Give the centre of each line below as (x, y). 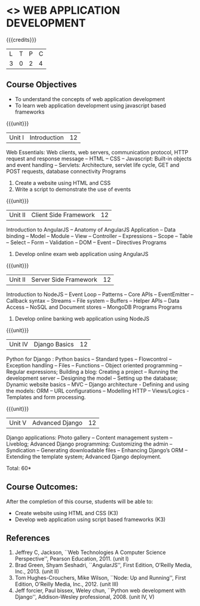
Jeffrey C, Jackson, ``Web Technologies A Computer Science (90, 552)
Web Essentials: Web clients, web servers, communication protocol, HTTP (97, 152)
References (28, 538)
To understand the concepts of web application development (90, 99)
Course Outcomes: (42, 487)
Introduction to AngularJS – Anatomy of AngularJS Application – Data (91, 229)
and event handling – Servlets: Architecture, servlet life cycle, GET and (93, 165)
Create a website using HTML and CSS (63, 182)
